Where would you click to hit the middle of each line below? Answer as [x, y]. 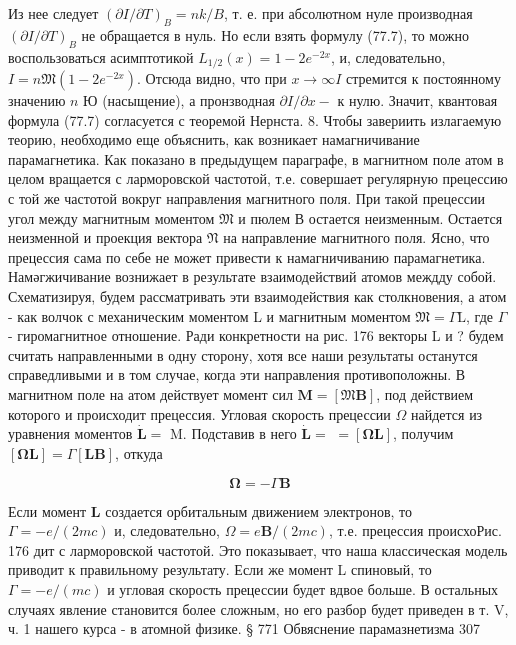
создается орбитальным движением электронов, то [259, 510]
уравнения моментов [70, 433]
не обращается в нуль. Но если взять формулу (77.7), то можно [275, 34]
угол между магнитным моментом [111, 217]
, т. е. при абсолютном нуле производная [348, 13]
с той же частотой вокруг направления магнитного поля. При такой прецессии [246, 198]
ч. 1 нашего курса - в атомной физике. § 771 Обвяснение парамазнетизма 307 [244, 628]
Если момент [47, 510]
